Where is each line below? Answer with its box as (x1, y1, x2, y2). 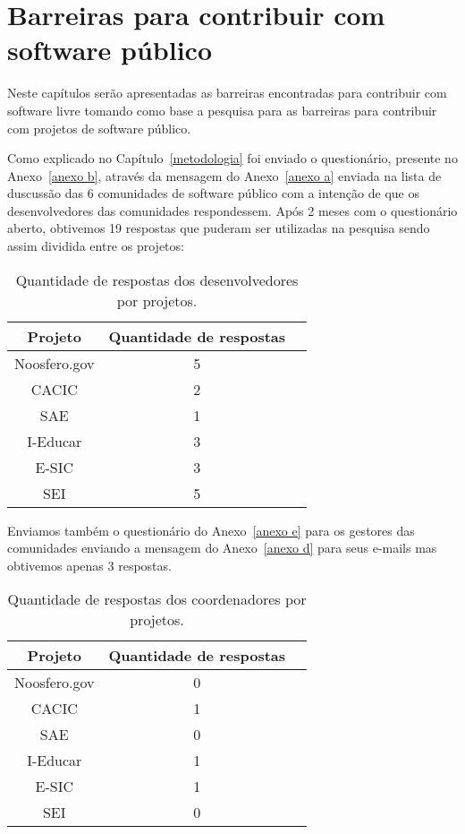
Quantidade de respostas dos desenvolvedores (15, 269, 299, 290)
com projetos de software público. (7, 118, 191, 137)
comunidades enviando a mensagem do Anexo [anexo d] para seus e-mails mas (7, 538, 437, 557)
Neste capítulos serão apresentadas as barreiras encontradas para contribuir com (7, 83, 447, 102)
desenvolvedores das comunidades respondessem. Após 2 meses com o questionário (7, 201, 458, 219)
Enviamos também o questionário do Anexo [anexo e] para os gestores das (7, 520, 415, 539)
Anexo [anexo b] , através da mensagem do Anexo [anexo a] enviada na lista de (7, 166, 442, 185)
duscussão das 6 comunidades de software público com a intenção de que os (7, 184, 419, 202)
